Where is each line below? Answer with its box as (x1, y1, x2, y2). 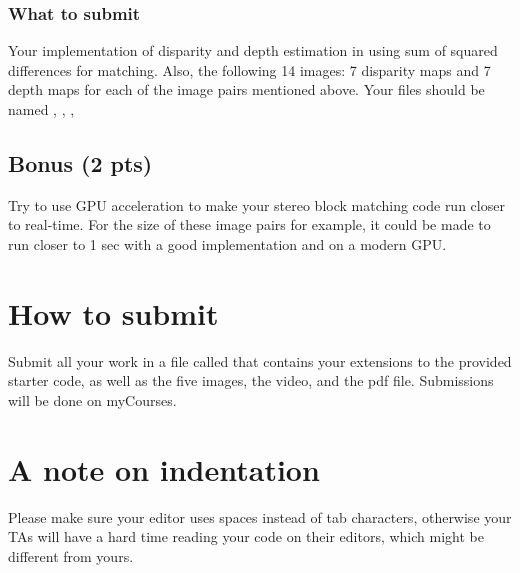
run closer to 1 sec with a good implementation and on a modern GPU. (8, 233, 447, 254)
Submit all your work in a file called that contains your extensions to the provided (8, 350, 512, 371)
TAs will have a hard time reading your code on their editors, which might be (8, 526, 484, 547)
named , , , (8, 99, 75, 119)
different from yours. (8, 545, 134, 566)
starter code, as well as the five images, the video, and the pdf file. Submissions (8, 370, 494, 391)
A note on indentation (8, 448, 320, 489)
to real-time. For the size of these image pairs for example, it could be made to (8, 214, 491, 235)
